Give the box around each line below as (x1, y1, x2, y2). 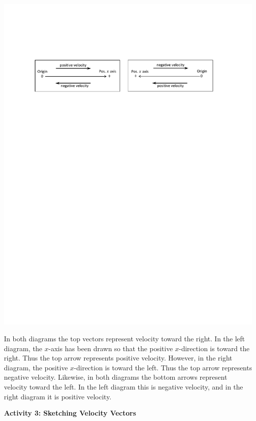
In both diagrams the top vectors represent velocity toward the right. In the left (4, 333, 245, 344)
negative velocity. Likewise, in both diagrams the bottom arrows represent (4, 372, 227, 382)
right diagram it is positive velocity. (4, 391, 112, 401)
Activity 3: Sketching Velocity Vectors (4, 408, 136, 418)
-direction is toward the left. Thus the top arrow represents (74, 362, 252, 372)
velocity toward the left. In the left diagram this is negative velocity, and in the (4, 382, 243, 392)
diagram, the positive (4, 362, 68, 372)
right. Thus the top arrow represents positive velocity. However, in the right (4, 353, 232, 363)
